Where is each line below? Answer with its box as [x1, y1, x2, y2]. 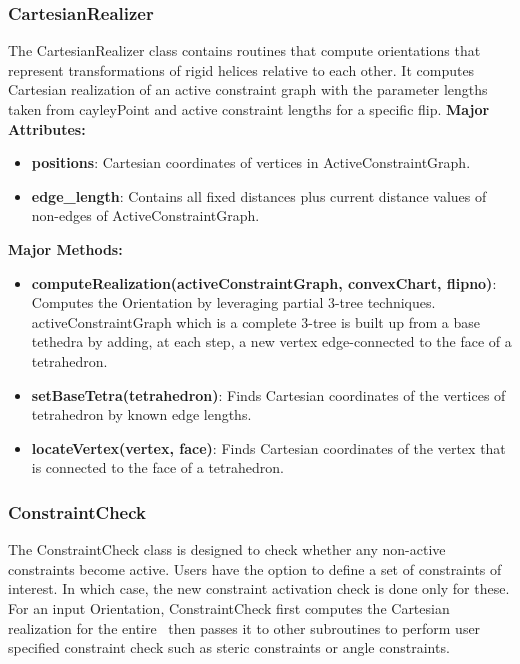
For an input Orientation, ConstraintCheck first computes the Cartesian [8, 597, 450, 618]
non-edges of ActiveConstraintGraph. [31, 205, 260, 226]
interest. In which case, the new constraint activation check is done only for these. [8, 578, 510, 599]
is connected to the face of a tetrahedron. [31, 457, 284, 478]
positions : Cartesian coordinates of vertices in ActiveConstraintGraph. [31, 152, 471, 173]
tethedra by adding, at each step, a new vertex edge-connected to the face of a [31, 331, 512, 352]
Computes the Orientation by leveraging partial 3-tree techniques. [31, 292, 436, 313]
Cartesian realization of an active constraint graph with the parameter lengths [8, 79, 488, 100]
